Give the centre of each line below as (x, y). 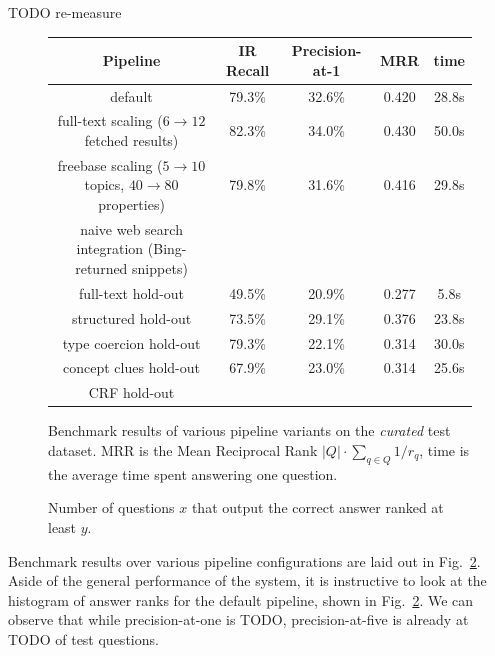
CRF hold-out (131, 392)
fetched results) (131, 139)
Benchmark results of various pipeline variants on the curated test (249, 430)
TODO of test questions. (83, 638)
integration (110, 248)
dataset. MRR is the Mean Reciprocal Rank (183, 449)
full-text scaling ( (110, 120)
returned (101, 268)
